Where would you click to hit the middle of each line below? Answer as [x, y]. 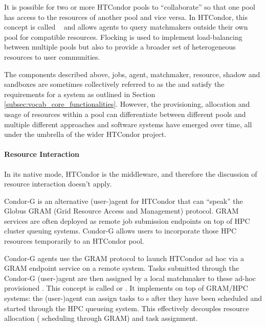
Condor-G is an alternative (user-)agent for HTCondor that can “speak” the [124, 201]
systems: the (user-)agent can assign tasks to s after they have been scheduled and [133, 298]
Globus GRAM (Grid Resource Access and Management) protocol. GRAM [121, 211]
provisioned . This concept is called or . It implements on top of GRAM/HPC [126, 288]
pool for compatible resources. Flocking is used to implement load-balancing [123, 37]
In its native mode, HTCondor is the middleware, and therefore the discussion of [131, 173]
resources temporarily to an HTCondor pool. [74, 241]
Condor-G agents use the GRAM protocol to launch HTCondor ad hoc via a [124, 258]
